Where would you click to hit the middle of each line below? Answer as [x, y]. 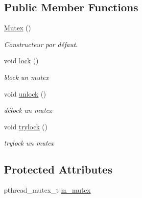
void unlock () [25, 93]
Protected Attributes [58, 169]
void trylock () [26, 126]
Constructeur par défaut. [41, 44]
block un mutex [26, 77]
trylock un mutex [29, 143]
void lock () [21, 61]
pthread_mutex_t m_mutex [47, 190]
